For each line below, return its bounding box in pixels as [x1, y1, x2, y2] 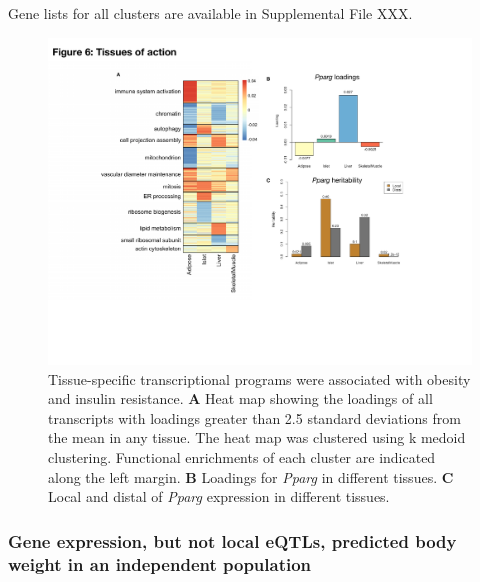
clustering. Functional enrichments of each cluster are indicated [48, 447, 436, 468]
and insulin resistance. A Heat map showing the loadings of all [48, 388, 433, 409]
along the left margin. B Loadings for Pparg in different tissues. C [48, 466, 454, 487]
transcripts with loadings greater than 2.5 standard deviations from [48, 407, 461, 428]
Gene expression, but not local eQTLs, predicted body [8, 528, 457, 553]
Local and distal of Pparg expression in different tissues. [48, 486, 390, 507]
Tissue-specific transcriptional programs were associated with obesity [48, 368, 471, 389]
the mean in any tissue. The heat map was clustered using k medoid [48, 427, 466, 448]
